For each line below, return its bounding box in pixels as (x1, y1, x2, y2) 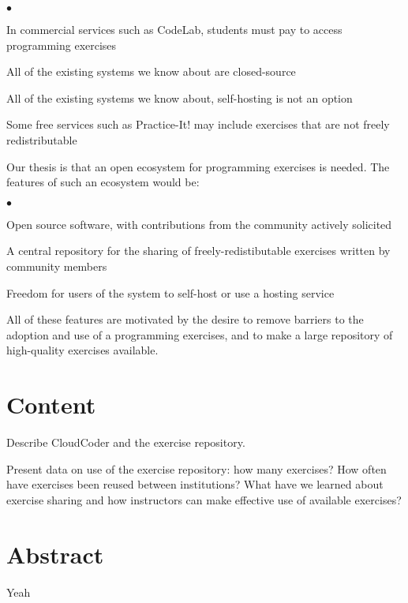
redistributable (6, 131, 77, 148)
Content (6, 388, 96, 421)
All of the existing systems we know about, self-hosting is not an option (6, 89, 353, 106)
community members (6, 257, 107, 274)
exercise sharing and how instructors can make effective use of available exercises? (6, 491, 402, 507)
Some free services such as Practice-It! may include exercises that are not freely (6, 116, 390, 133)
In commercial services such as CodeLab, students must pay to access (6, 21, 342, 37)
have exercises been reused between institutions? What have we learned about (6, 476, 384, 493)
